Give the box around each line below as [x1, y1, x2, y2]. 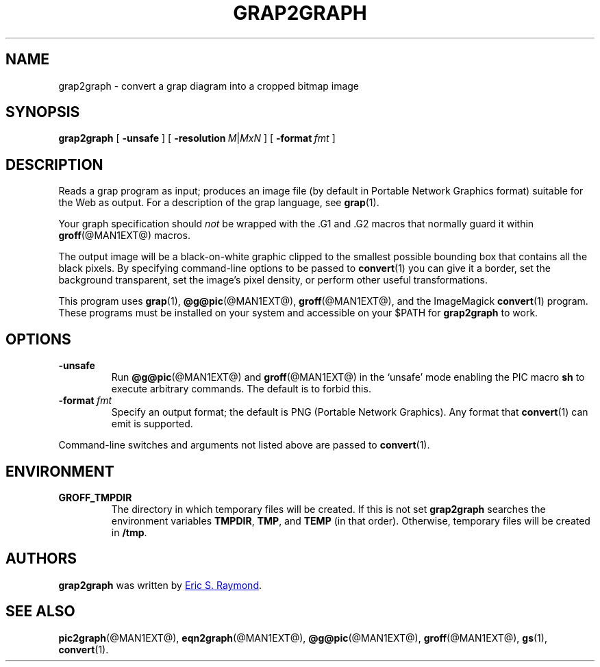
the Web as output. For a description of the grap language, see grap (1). [58, 197, 379, 209]
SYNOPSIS [5, 103, 80, 121]
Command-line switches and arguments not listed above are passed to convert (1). [58, 439, 430, 451]
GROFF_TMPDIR [58, 491, 132, 503]
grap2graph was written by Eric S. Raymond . [58, 579, 262, 591]
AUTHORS [5, 550, 77, 568]
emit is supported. [111, 418, 193, 430]
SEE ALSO [5, 603, 75, 620]
